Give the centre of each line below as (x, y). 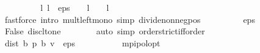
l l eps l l (75, 7)
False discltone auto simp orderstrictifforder (105, 31)
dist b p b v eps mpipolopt (82, 42)
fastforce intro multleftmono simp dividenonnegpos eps (130, 19)
